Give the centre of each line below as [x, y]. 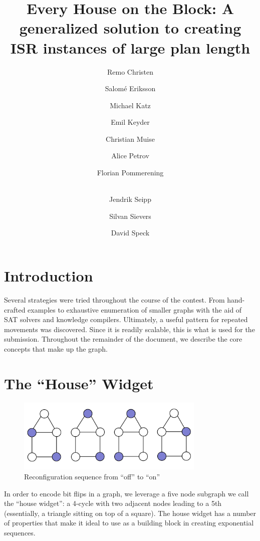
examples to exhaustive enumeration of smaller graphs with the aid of [135, 309]
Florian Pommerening [130, 173]
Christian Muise [130, 139]
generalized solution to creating [130, 28]
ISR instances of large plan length [130, 47]
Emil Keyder [130, 122]
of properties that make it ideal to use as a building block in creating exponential [129, 523]
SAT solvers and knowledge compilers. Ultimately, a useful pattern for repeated [126, 319]
